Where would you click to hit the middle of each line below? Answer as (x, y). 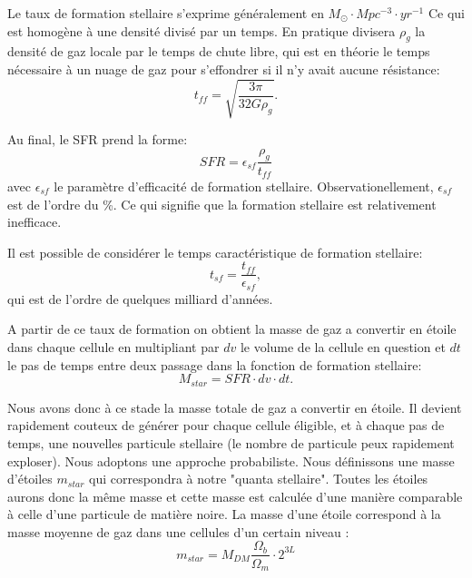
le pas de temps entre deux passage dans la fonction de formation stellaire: (215, 364)
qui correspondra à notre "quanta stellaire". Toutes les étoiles (259, 479)
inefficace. (34, 222)
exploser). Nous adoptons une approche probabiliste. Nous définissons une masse (231, 460)
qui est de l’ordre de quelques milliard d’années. (140, 298)
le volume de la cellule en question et (343, 347)
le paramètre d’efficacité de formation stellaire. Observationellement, (244, 186)
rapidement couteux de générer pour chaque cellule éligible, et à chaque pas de (226, 425)
